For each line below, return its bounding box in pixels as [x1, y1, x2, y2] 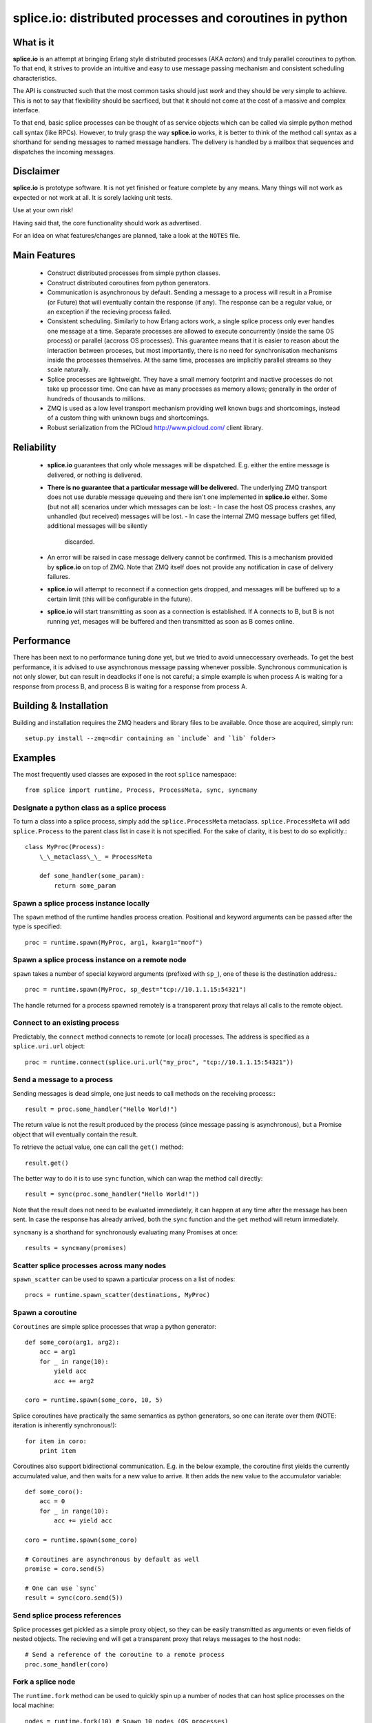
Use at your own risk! [12, 206, 74, 214]
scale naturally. [47, 365, 91, 374]
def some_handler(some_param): [39, 872, 145, 880]
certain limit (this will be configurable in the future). [47, 595, 192, 603]
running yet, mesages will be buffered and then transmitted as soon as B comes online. [47, 617, 295, 625]
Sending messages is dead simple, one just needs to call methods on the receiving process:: [12, 1089, 276, 1097]
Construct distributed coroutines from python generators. [47, 278, 210, 287]
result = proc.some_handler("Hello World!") [25, 1105, 178, 1113]
